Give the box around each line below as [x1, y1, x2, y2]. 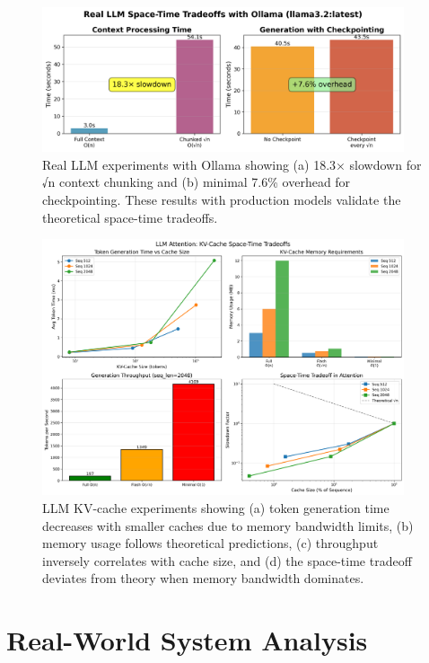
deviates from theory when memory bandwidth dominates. [42, 569, 364, 588]
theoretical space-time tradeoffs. [42, 208, 218, 226]
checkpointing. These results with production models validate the [42, 190, 401, 209]
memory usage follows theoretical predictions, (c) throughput [42, 534, 379, 552]
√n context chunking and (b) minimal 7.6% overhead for [42, 172, 351, 191]
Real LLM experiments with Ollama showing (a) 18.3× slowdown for [42, 155, 422, 173]
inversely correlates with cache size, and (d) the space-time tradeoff [42, 551, 412, 570]
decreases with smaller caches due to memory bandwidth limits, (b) [42, 516, 414, 535]
